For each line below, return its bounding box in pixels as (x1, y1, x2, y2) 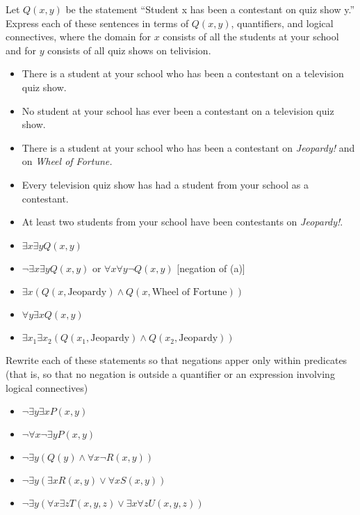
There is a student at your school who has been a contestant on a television (22, 66, 344, 81)
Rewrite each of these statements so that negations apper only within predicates (6, 353, 347, 367)
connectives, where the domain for (6, 29, 151, 44)
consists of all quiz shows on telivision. (47, 42, 211, 57)
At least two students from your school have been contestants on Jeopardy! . (22, 214, 343, 229)
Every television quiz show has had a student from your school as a (22, 177, 309, 191)
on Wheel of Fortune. (22, 154, 113, 168)
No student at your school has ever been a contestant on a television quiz (22, 103, 334, 118)
